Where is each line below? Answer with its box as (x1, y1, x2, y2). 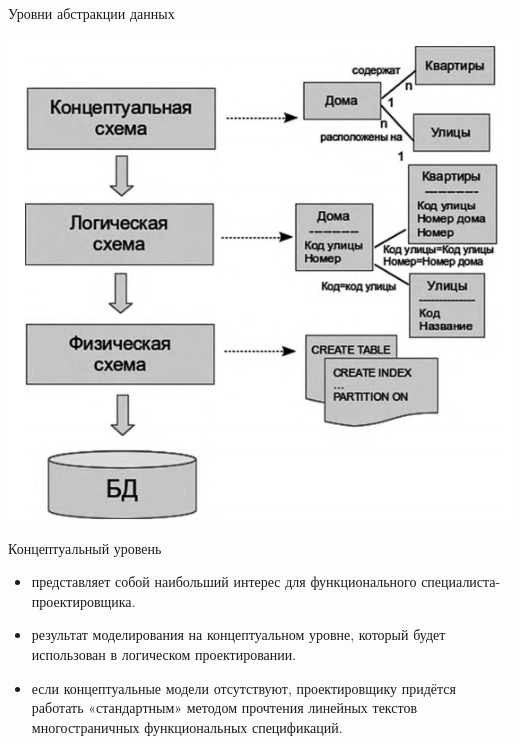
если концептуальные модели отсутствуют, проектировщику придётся (31, 677, 457, 698)
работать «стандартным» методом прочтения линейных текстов (31, 697, 418, 718)
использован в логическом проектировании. (31, 644, 297, 665)
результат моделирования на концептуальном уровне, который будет (31, 624, 446, 645)
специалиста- (421, 571, 501, 592)
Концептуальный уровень (8, 537, 162, 558)
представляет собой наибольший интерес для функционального (31, 571, 417, 592)
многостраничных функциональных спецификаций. (31, 716, 343, 737)
